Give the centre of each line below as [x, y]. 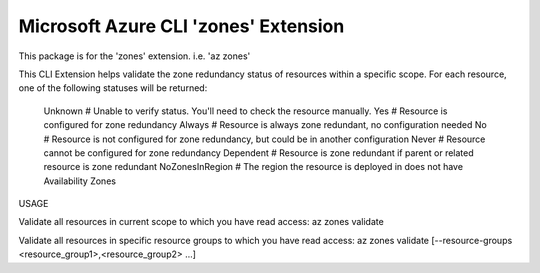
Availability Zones [80, 181]
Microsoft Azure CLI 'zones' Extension [181, 26]
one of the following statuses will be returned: [113, 88]
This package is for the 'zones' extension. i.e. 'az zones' [134, 56]
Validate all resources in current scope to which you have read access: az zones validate [201, 222]
